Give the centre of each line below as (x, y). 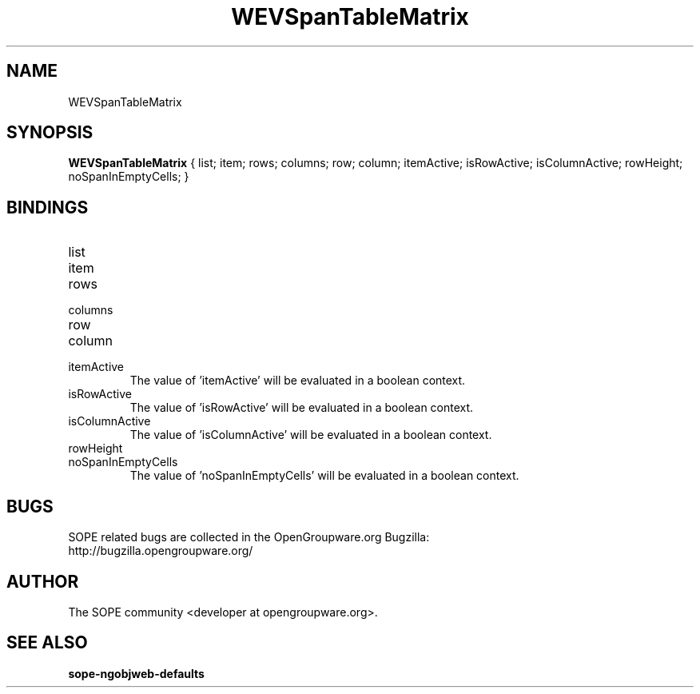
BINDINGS (48, 207)
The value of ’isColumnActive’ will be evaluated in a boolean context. (311, 435)
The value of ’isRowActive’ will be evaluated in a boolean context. (302, 408)
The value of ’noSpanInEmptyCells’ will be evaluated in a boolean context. (324, 476)
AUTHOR (43, 581)
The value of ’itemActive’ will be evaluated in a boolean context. (298, 381)
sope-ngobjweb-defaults (136, 673)
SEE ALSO (47, 643)
